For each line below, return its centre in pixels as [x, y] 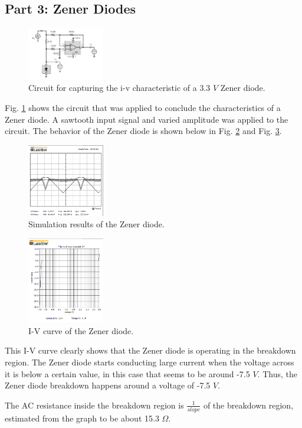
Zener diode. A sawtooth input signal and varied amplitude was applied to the [147, 119]
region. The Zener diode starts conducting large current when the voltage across [150, 362]
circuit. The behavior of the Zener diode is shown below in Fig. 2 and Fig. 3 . [143, 131]
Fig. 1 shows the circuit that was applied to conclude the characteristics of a [143, 108]
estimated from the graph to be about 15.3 [82, 418]
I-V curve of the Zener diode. [81, 330]
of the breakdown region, [248, 405]
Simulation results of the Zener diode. [96, 224]
